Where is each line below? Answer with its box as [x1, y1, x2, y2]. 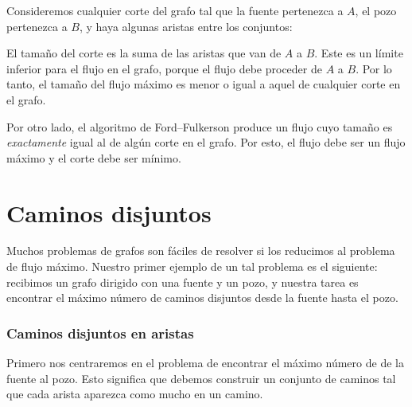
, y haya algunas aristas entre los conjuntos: [79, 18, 293, 34]
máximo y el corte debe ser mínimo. [6, 149, 181, 166]
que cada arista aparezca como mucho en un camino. [6, 385, 263, 402]
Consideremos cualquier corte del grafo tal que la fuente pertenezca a [6, 2, 344, 18]
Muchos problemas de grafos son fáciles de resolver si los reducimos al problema [6, 242, 395, 259]
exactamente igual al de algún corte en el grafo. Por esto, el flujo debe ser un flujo [6, 134, 406, 151]
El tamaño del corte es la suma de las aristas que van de [6, 45, 282, 61]
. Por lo [356, 60, 392, 76]
